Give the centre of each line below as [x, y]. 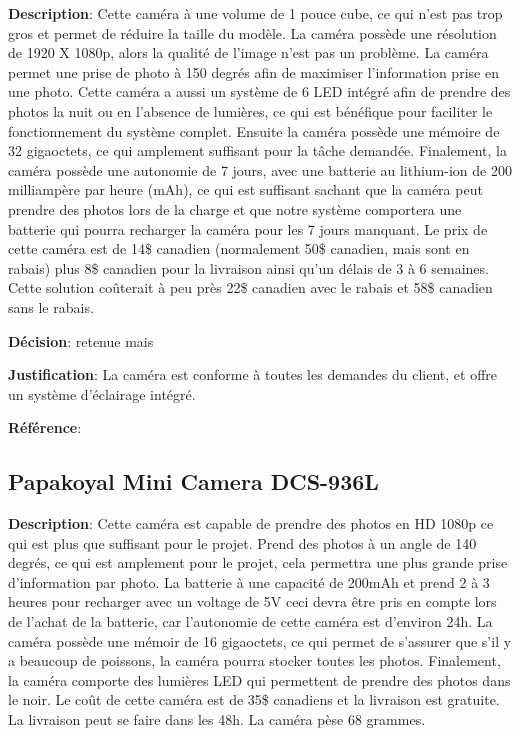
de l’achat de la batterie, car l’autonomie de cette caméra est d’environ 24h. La [250, 621]
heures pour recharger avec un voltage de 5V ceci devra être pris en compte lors [252, 601]
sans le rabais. [51, 306]
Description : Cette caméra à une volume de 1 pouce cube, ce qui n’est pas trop [255, 13]
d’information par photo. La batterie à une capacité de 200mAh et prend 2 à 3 [249, 581]
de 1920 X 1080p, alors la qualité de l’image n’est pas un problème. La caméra [248, 52]
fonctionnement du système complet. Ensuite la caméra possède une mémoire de [254, 130]
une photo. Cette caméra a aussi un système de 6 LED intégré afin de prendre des [259, 91]
